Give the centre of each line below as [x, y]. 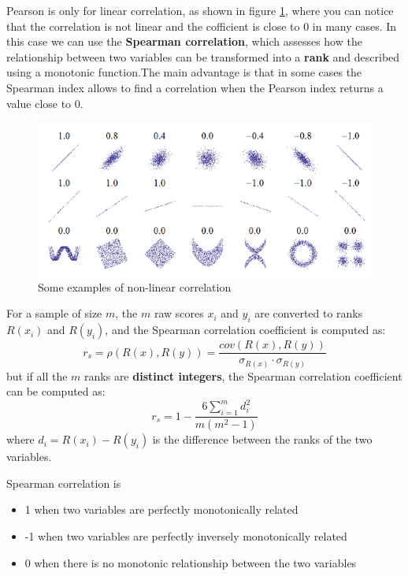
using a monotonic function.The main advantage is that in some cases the [184, 72]
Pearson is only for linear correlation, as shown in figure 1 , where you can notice [200, 10]
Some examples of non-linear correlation [135, 286]
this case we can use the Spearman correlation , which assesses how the [184, 41]
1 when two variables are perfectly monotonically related [161, 509]
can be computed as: [56, 391]
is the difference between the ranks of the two [262, 439]
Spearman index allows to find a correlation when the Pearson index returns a [195, 87]
